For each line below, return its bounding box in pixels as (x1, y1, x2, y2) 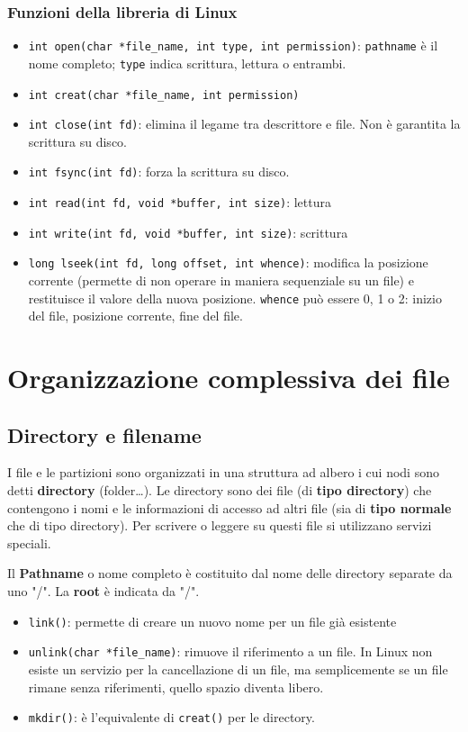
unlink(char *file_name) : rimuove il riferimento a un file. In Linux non (28, 642, 433, 661)
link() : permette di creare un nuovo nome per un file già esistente (28, 611, 397, 630)
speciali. (7, 533, 51, 552)
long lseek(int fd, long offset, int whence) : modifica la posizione (28, 253, 428, 272)
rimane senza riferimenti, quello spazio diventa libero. (28, 677, 324, 696)
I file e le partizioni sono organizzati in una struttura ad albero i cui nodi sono (7, 463, 439, 482)
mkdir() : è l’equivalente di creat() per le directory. (28, 708, 315, 727)
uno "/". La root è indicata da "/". (7, 582, 200, 601)
